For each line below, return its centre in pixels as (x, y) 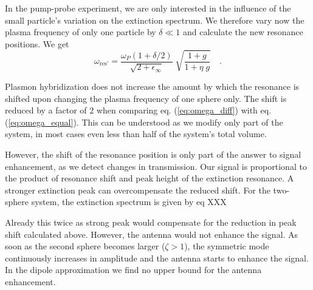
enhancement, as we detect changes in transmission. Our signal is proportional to (156, 166)
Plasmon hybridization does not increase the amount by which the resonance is (152, 86)
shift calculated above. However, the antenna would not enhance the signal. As (152, 234)
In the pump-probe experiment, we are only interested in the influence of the (148, 8)
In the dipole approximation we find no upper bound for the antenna (133, 270)
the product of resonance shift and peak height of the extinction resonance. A (150, 178)
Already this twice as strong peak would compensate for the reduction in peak (151, 222)
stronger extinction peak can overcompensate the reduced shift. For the (138, 190)
